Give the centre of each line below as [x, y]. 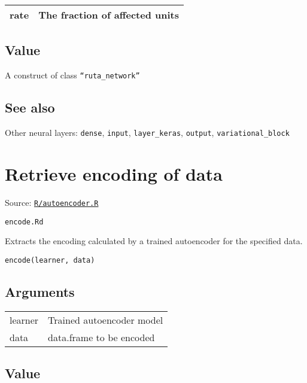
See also [30, 107]
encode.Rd [24, 222]
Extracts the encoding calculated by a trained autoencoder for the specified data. [154, 241]
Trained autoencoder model [106, 320]
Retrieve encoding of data [114, 173]
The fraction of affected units [109, 15]
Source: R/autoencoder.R [52, 202]
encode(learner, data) [50, 260]
